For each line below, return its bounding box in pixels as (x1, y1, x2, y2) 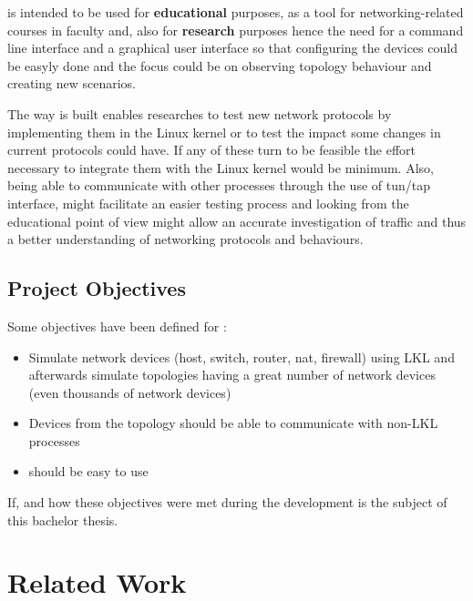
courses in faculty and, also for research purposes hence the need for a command (7, 20, 464, 39)
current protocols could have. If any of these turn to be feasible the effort (7, 140, 416, 159)
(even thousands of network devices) (28, 382, 231, 402)
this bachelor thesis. (7, 510, 118, 529)
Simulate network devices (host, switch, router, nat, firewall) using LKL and (28, 347, 455, 366)
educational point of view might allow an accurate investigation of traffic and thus (7, 211, 467, 230)
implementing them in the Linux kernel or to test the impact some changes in (7, 122, 441, 141)
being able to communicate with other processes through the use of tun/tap (7, 176, 430, 195)
